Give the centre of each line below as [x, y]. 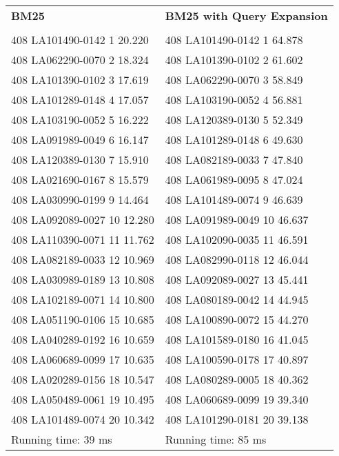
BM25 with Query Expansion [246, 15]
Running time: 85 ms [216, 439]
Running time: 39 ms [62, 439]
